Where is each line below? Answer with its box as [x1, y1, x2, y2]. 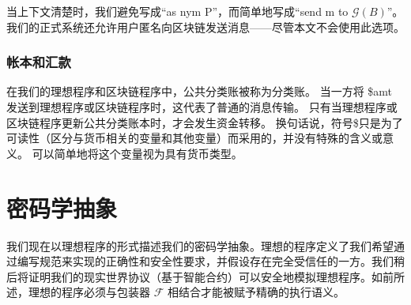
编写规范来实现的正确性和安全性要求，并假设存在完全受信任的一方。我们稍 [17, 253, 405, 269]
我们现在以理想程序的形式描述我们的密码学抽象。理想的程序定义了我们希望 [6, 237, 394, 254]
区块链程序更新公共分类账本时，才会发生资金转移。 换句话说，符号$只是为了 [6, 114, 403, 130]
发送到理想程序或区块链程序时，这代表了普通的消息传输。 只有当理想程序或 [6, 99, 398, 115]
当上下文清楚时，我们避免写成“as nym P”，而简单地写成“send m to [6, 3, 349, 19]
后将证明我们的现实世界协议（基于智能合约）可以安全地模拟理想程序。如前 [6, 268, 394, 284]
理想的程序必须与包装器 [28, 284, 150, 300]
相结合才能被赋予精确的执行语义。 [167, 284, 345, 300]
